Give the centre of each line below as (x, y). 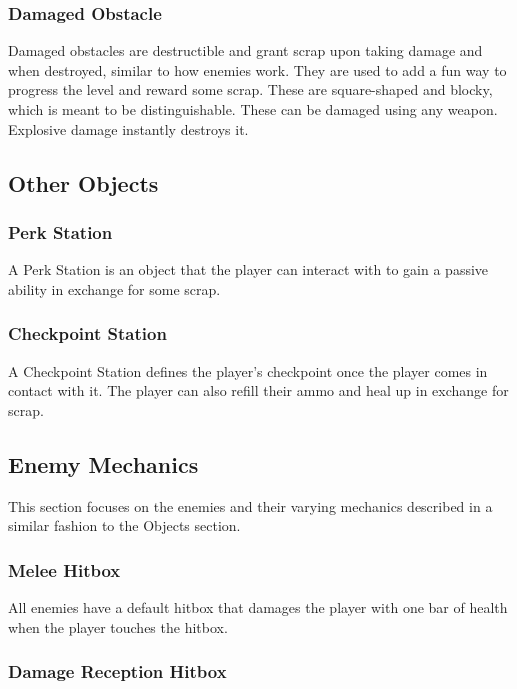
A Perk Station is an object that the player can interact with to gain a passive (248, 269)
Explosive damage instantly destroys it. (128, 128)
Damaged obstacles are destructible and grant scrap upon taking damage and (245, 50)
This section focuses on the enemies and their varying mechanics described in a (250, 505)
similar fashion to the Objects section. (124, 525)
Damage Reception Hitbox (117, 671)
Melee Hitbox (64, 569)
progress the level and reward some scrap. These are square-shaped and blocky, (250, 89)
